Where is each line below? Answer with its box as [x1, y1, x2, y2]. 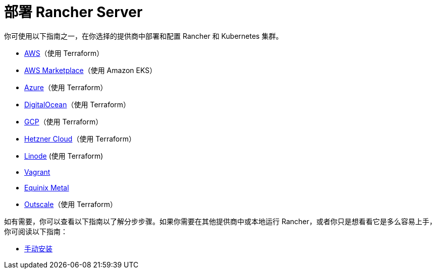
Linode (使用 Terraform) [24, 151, 103, 160]
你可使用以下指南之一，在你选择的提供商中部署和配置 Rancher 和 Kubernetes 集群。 [4, 31, 283, 40]
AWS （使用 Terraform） [24, 48, 104, 57]
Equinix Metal [24, 183, 69, 192]
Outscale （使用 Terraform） [24, 199, 117, 209]
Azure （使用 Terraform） [24, 83, 107, 92]
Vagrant [24, 167, 50, 176]
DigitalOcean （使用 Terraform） [24, 100, 131, 109]
